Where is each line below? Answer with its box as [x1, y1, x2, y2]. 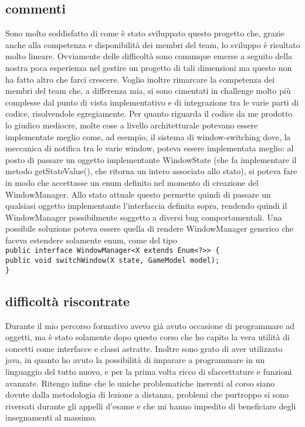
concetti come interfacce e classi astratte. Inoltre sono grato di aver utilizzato [5, 342, 283, 354]
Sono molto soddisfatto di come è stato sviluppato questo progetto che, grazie [5, 27, 285, 39]
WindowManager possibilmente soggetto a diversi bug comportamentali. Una [5, 211, 282, 223]
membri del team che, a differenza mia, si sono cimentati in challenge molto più [5, 84, 291, 97]
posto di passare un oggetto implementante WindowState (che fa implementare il [5, 153, 297, 165]
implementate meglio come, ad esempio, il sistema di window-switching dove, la [5, 130, 291, 143]
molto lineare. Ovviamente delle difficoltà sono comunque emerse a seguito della [5, 50, 293, 62]
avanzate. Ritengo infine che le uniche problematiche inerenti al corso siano [5, 377, 275, 389]
